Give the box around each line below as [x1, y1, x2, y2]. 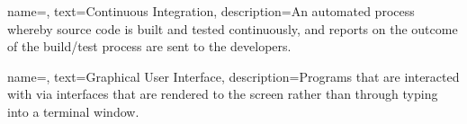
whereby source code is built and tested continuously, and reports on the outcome [7, 19, 458, 38]
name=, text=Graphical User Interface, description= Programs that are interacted [7, 66, 460, 85]
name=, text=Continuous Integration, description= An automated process [7, 2, 415, 20]
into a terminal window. [7, 102, 139, 120]
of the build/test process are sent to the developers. [7, 37, 292, 56]
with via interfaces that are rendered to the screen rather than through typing [7, 84, 438, 103]
